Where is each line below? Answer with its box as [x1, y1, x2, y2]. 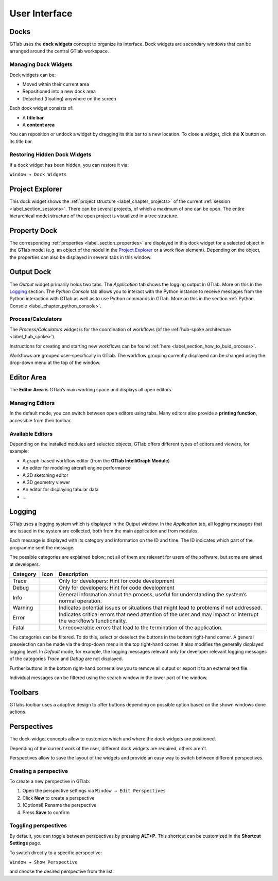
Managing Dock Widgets [9, 61, 73, 68]
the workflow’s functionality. [59, 617, 127, 624]
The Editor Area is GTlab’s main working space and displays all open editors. [9, 387, 172, 393]
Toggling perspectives [9, 822, 67, 829]
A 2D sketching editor [22, 472, 69, 478]
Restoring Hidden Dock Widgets [9, 151, 92, 158]
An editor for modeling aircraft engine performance [22, 465, 131, 471]
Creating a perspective [9, 767, 68, 774]
